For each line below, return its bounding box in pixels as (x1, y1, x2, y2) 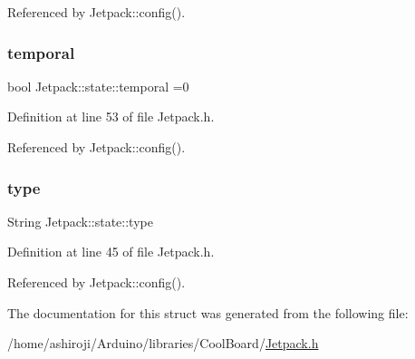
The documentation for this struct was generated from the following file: (7, 303, 409, 322)
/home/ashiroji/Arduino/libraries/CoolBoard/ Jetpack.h (7, 334, 319, 353)
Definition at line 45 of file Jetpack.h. (7, 242, 215, 261)
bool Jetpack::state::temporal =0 (7, 76, 189, 95)
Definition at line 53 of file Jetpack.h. (7, 107, 215, 126)
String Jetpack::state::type (7, 211, 153, 230)
